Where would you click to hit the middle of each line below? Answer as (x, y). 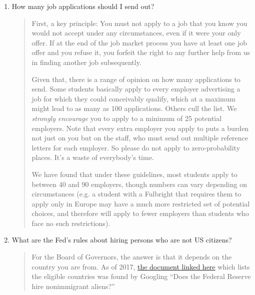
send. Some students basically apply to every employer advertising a (136, 89)
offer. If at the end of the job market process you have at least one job (139, 42)
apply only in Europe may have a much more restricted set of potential (141, 203)
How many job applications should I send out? (83, 6)
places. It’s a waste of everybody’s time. (93, 157)
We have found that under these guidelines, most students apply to (134, 174)
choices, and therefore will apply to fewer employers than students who (140, 213)
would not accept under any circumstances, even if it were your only (136, 33)
